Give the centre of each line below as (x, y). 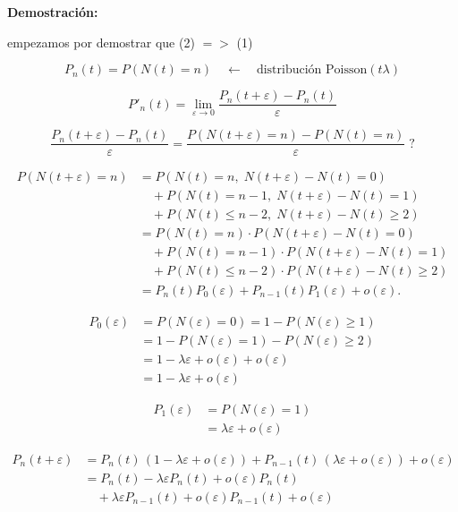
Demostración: (53, 12)
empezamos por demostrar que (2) (101, 42)
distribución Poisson (312, 70)
